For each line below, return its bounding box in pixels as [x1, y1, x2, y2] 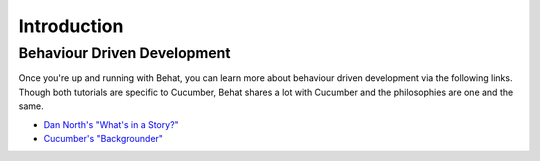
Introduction [18, 15, 124, 37]
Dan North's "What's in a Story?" [43, 118, 179, 130]
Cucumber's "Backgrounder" [43, 132, 164, 144]
